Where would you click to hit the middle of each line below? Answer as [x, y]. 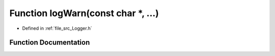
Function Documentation [50, 43]
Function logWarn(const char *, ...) [84, 13]
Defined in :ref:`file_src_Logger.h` [57, 28]
